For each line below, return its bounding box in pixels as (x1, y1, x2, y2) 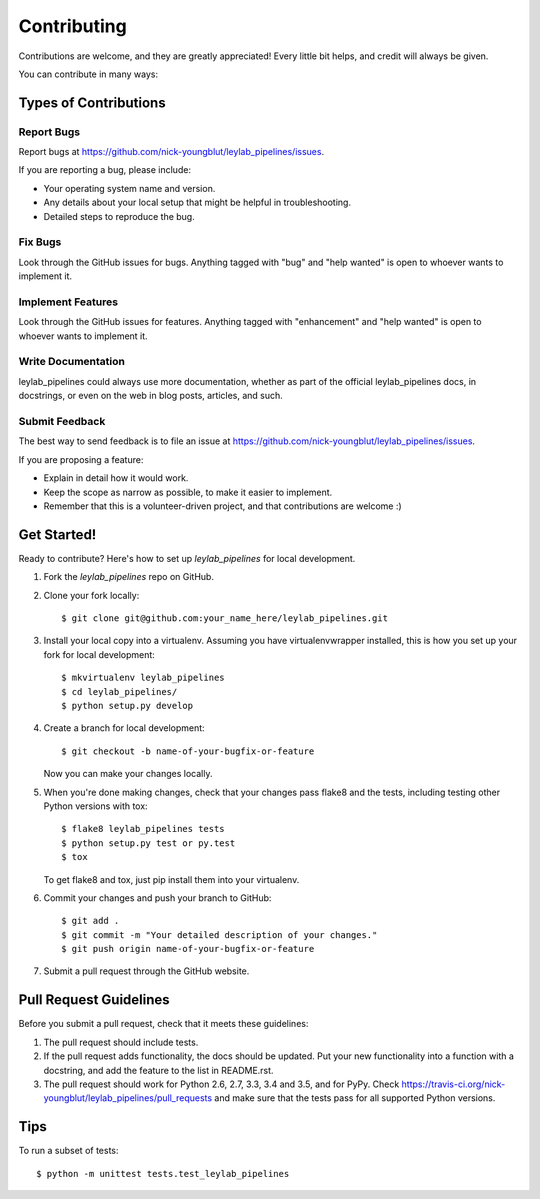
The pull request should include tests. (43, 1036, 199, 1048)
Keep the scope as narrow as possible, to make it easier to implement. (43, 486, 333, 498)
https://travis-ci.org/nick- (401, 1078, 506, 1090)
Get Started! (18, 526, 97, 543)
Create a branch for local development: (43, 722, 205, 734)
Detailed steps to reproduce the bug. (43, 210, 195, 222)
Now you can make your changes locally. (43, 768, 213, 780)
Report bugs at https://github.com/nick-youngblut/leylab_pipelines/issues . (18, 146, 325, 158)
